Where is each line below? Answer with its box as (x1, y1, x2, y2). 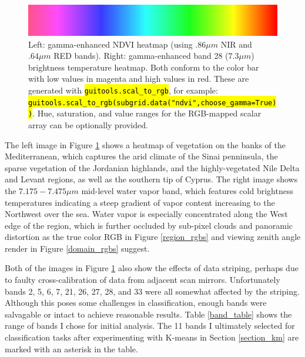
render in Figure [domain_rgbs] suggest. (5, 242, 150, 254)
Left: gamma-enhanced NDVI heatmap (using (28, 38, 193, 50)
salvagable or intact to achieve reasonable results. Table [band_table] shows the (5, 308, 292, 320)
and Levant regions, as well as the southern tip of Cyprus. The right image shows (5, 173, 298, 185)
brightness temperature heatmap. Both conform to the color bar (28, 61, 259, 73)
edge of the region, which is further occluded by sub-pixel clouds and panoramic (5, 219, 293, 231)
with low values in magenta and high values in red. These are (28, 72, 249, 85)
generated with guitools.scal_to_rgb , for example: (28, 84, 218, 96)
